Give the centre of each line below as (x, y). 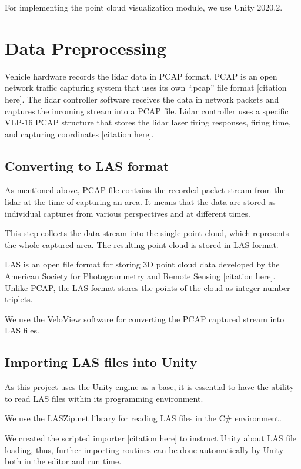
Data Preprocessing (86, 47)
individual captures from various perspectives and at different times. (128, 213)
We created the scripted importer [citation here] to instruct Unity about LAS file (151, 438)
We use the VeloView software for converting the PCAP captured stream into (145, 318)
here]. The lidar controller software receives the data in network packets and (142, 99)
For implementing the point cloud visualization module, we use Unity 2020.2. (144, 7)
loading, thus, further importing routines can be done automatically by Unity (144, 449)
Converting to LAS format (87, 165)
